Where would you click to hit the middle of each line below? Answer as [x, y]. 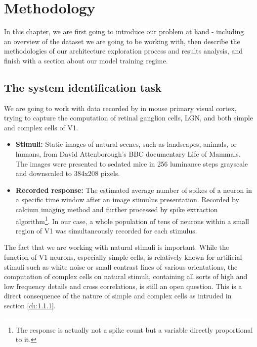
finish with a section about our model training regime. [86, 60]
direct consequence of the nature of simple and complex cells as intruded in [118, 296]
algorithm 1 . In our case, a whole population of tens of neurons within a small [132, 220]
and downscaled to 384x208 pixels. [68, 173]
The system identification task [83, 87]
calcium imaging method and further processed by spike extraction [117, 209]
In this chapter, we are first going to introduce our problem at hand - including [124, 31]
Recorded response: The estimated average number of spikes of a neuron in [134, 190]
